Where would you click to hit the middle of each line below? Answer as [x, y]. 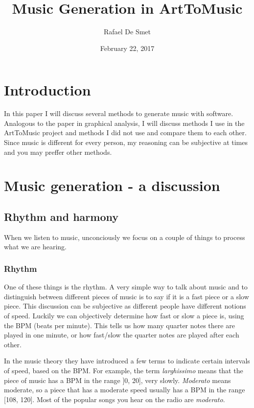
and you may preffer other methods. [58, 152]
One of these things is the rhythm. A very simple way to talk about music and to [126, 287]
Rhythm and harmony [61, 216]
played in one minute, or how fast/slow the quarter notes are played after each [122, 335]
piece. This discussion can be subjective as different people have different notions [125, 306]
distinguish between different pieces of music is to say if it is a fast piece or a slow [127, 296]
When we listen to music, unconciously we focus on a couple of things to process [125, 237]
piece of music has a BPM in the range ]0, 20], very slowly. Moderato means [117, 380]
